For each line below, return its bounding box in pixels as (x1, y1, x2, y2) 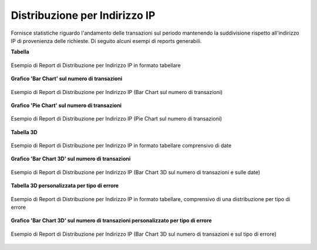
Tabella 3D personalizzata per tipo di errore (11, 182, 119, 189)
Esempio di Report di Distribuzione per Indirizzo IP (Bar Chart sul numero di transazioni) (11, 88, 223, 95)
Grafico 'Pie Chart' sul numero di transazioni (11, 102, 122, 109)
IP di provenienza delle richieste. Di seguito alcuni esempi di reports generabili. (11, 37, 202, 44)
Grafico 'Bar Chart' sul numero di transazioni (11, 75, 123, 82)
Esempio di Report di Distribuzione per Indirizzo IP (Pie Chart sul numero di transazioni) (11, 115, 222, 122)
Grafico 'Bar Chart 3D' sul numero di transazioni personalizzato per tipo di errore (11, 217, 213, 224)
